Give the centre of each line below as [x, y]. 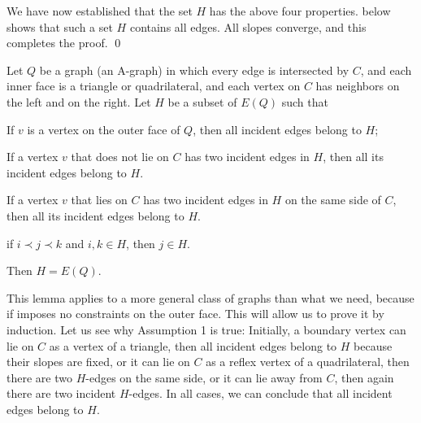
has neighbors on [358, 86]
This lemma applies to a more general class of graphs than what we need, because [210, 297]
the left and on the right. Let [79, 101]
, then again [364, 377]
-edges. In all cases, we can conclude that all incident [260, 393]
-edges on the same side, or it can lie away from [204, 377]
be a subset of [202, 101]
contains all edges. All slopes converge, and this [248, 26]
